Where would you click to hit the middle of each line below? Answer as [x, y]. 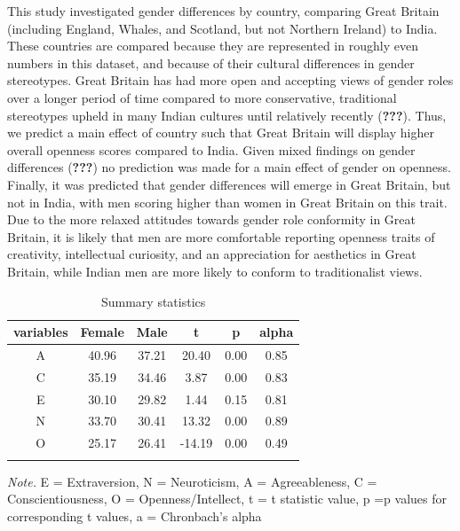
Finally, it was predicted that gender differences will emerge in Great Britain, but [229, 184]
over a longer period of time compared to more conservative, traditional [202, 97]
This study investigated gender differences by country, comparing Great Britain [223, 11]
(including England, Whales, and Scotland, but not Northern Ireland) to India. [222, 28]
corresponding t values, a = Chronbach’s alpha [135, 515]
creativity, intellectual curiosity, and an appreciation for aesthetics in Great [212, 254]
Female [102, 332]
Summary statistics [153, 301]
